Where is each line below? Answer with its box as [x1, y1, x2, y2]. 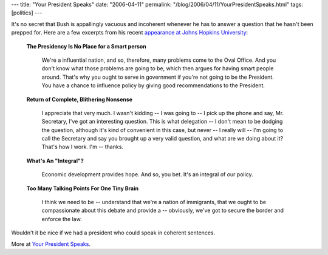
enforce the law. [41, 215, 82, 222]
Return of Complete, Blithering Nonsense [26, 96, 133, 103]
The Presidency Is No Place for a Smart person [26, 42, 147, 50]
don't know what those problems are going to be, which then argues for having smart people [41, 65, 274, 72]
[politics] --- [11, 9, 43, 16]
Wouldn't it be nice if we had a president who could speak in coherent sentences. [11, 229, 216, 236]
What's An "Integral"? [26, 157, 84, 164]
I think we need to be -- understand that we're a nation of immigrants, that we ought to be [41, 199, 267, 206]
